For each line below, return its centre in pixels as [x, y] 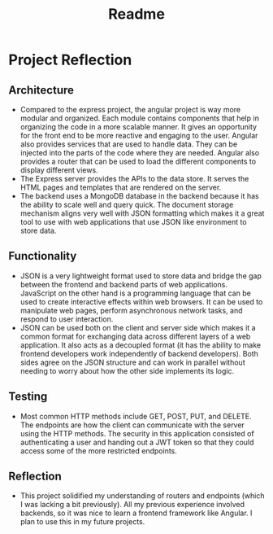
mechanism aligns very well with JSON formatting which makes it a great [142, 213]
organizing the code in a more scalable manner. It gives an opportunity [139, 127]
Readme [136, 14]
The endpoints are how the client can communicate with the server [132, 425]
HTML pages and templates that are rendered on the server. [121, 187]
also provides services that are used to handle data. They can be [129, 144]
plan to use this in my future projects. [82, 522]
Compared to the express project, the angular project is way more [130, 109]
